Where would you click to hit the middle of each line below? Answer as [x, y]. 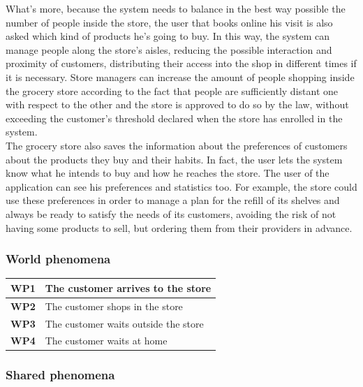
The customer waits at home [106, 341]
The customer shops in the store [114, 306]
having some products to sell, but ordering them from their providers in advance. [179, 227]
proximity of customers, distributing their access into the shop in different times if [181, 63]
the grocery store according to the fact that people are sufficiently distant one [172, 90]
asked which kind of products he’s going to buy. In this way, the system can [168, 36]
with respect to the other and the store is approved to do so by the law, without [177, 104]
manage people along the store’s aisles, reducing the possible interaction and [169, 49]
